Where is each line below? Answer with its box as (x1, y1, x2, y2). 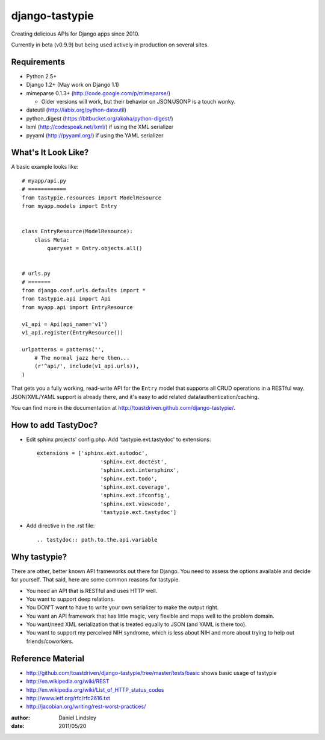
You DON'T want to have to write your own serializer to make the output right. (26, 604, 219, 611)
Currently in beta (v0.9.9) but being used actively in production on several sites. (11, 41, 209, 48)
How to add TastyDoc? (11, 419, 98, 430)
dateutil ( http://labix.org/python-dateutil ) (26, 106, 126, 114)
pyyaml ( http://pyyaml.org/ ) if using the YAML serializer (26, 131, 164, 139)
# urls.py (22, 270, 51, 277)
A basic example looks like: (11, 163, 79, 171)
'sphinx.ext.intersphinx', (100, 467, 180, 474)
